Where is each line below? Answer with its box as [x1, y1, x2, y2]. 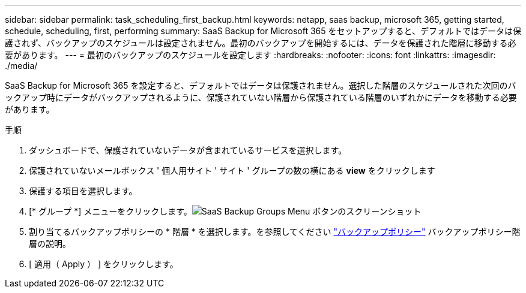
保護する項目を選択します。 [29, 186, 138, 196]
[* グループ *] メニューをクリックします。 [29, 206, 192, 216]
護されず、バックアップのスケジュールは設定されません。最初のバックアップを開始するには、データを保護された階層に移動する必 [5, 38, 516, 48]
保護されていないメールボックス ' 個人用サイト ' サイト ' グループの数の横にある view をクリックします [29, 165, 435, 176]
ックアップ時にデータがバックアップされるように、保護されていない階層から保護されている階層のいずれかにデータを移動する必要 [5, 92, 517, 102]
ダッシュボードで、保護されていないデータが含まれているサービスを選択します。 [29, 145, 347, 155]
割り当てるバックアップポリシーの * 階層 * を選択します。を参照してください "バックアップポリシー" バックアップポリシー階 [29, 226, 521, 237]
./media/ [5, 61, 38, 71]
